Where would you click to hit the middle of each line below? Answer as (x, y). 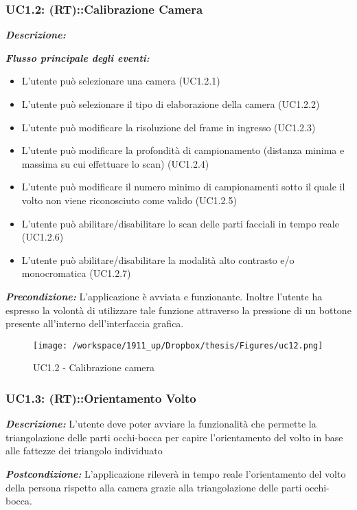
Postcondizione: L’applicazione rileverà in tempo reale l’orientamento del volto (176, 473)
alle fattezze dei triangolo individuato (84, 451)
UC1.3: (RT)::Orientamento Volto (101, 398)
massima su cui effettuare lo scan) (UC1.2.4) (115, 163)
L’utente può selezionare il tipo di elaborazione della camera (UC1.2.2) (171, 104)
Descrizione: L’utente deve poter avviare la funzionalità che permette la (161, 424)
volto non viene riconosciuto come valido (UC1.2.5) (129, 200)
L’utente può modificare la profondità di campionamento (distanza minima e (183, 150)
